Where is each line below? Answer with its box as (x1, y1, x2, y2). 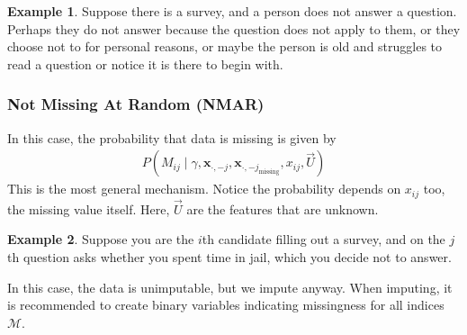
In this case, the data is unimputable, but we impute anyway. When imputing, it (7, 277, 453, 296)
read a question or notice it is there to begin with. (7, 54, 283, 73)
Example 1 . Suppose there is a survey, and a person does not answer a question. (7, 2, 457, 20)
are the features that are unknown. (186, 199, 379, 218)
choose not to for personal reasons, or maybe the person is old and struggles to (7, 37, 443, 56)
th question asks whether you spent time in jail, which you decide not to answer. (7, 248, 452, 267)
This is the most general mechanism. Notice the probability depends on (7, 179, 401, 198)
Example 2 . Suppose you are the (7, 230, 194, 249)
